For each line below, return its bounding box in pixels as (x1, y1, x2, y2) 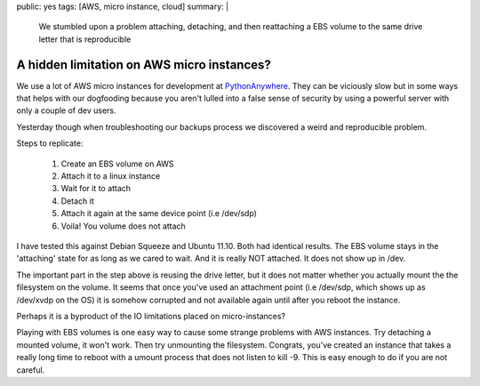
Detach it (60, 196, 94, 206)
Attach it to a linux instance (60, 171, 161, 181)
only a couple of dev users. (16, 105, 116, 116)
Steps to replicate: (16, 138, 84, 149)
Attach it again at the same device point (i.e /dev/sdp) (60, 208, 258, 219)
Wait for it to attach (60, 183, 132, 194)
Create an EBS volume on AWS (60, 158, 174, 169)
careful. (16, 365, 45, 375)
